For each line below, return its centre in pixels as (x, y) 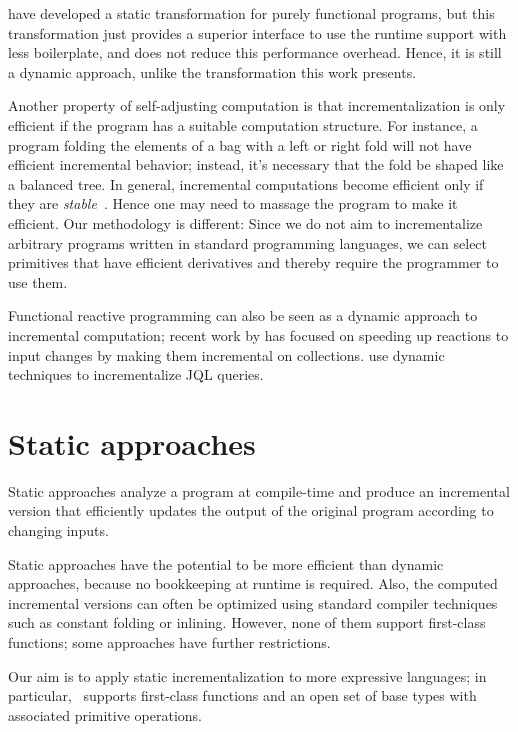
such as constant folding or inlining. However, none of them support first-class (247, 622)
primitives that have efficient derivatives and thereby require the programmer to (253, 262)
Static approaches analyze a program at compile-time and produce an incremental (259, 490)
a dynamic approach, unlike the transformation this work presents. (212, 71)
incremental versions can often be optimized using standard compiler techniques (253, 602)
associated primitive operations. (105, 714)
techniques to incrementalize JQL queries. (136, 374)
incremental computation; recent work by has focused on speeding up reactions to (258, 334)
